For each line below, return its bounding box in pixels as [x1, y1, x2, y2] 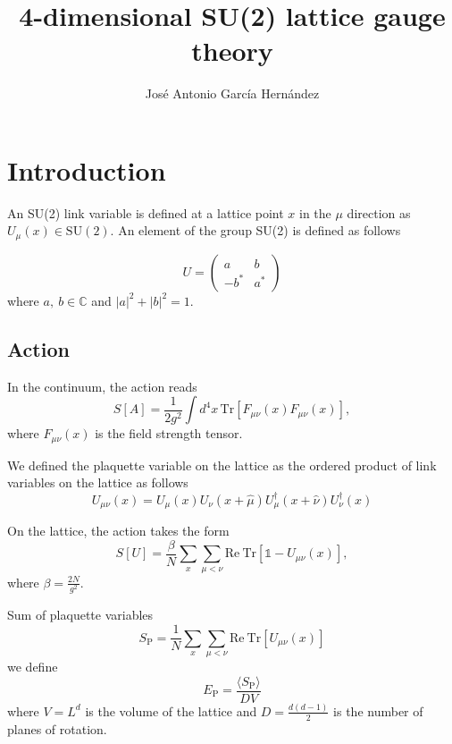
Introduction [7, 151, 166, 188]
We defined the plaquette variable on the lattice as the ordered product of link [7, 455, 437, 474]
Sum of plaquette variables [7, 605, 154, 624]
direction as [347, 203, 411, 222]
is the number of [333, 701, 423, 720]
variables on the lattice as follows [7, 473, 188, 492]
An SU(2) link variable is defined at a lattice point [7, 203, 284, 222]
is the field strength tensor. [95, 424, 243, 443]
